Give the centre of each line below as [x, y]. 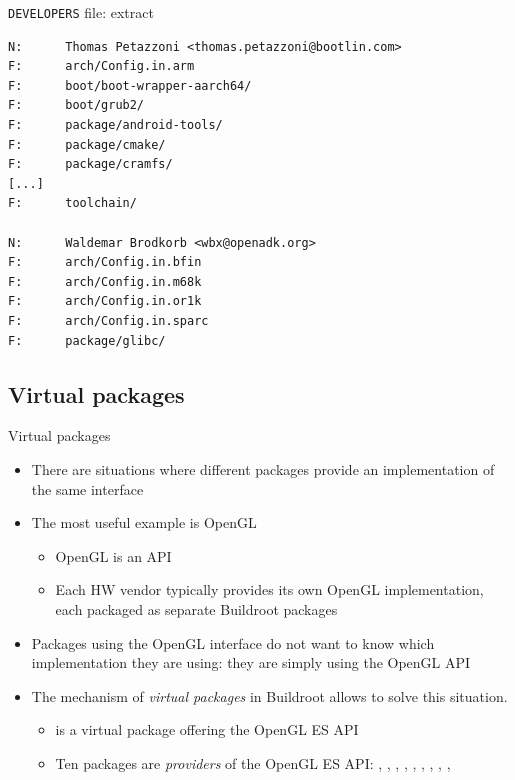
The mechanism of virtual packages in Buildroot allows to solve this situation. [269, 695]
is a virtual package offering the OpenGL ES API [207, 729]
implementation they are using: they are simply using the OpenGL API [251, 662]
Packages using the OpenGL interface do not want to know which [233, 642]
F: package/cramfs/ [90, 164]
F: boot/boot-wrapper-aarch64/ [130, 85]
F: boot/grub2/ [76, 105]
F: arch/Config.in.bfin [105, 262]
